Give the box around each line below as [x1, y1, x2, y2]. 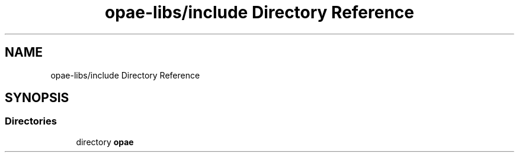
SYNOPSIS [5, 90, 69, 106]
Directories [5, 115, 57, 127]
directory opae [76, 136, 134, 147]
